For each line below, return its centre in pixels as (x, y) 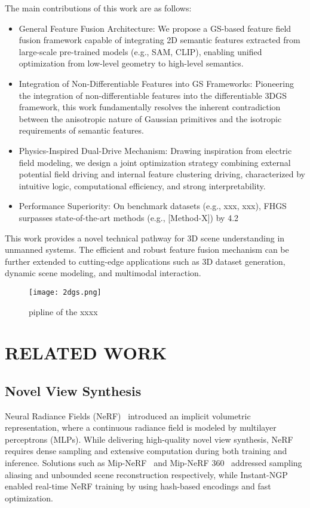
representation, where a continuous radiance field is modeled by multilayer (141, 427)
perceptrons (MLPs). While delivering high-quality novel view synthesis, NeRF (149, 439)
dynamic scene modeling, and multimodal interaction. (103, 273)
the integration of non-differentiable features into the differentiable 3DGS (153, 95)
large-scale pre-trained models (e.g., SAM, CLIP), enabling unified (140, 51)
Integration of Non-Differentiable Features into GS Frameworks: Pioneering (156, 83)
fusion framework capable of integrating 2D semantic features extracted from (159, 40)
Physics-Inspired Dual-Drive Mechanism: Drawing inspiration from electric (155, 150)
